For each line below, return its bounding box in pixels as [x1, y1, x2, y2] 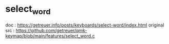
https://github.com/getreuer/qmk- [15, 27, 87, 33]
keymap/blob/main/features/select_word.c [5, 33, 95, 39]
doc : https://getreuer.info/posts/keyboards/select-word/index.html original [5, 21, 164, 28]
